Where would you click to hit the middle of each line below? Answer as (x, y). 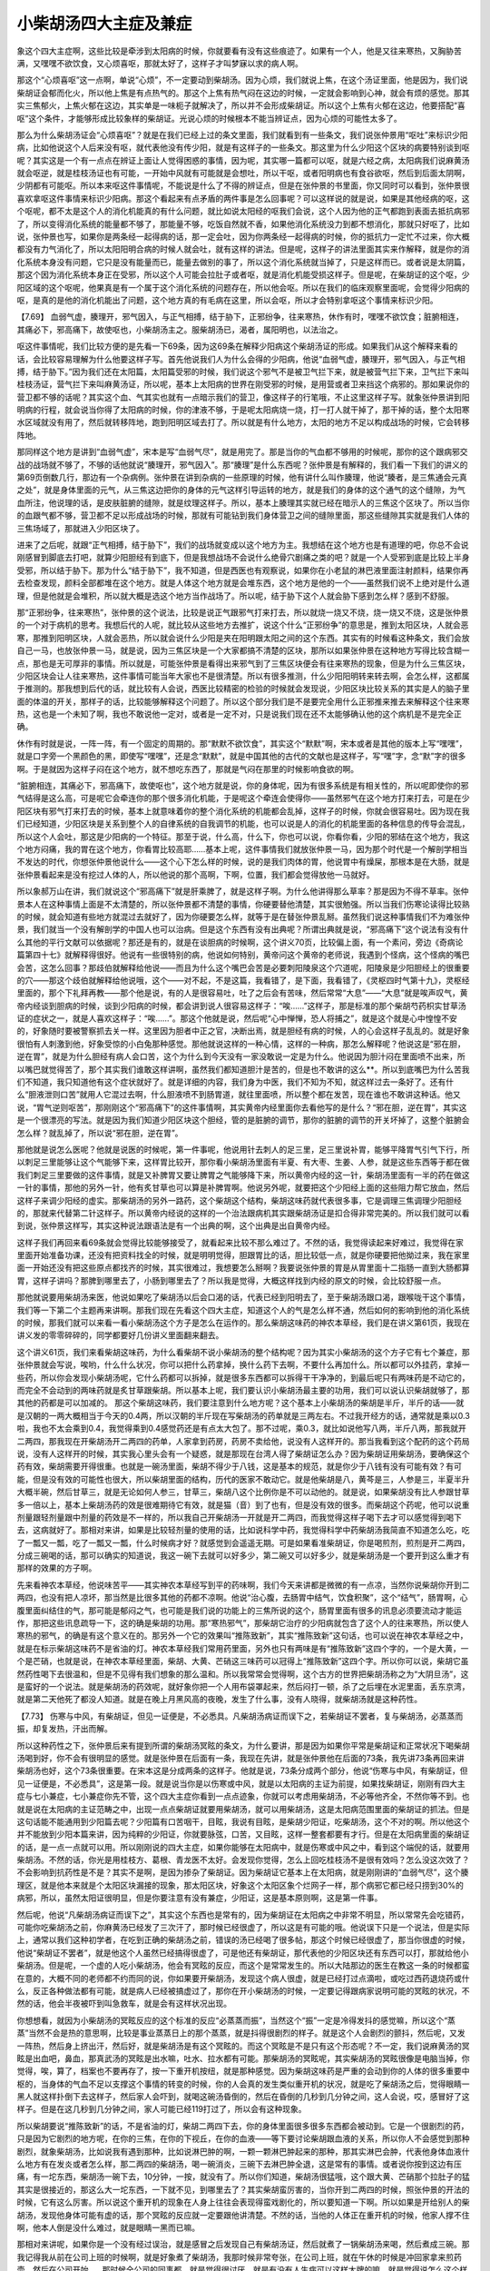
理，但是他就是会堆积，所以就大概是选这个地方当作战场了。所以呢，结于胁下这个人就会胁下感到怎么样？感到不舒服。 (235, 596)
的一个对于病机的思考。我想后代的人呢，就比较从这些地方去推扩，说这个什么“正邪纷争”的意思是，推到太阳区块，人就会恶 (243, 625)
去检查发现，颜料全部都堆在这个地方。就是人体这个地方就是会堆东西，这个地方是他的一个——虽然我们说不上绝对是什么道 (243, 583)
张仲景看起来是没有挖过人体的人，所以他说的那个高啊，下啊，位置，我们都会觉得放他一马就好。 (196, 874)
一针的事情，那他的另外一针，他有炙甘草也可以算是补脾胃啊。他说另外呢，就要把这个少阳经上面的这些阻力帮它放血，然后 (243, 1188)
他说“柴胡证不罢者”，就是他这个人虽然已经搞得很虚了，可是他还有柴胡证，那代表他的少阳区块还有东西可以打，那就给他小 (243, 1952)
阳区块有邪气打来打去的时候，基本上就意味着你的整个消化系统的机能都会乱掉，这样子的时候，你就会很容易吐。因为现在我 (243, 811)
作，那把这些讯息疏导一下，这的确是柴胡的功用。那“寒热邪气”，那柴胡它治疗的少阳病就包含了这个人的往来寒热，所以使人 (243, 1623)
